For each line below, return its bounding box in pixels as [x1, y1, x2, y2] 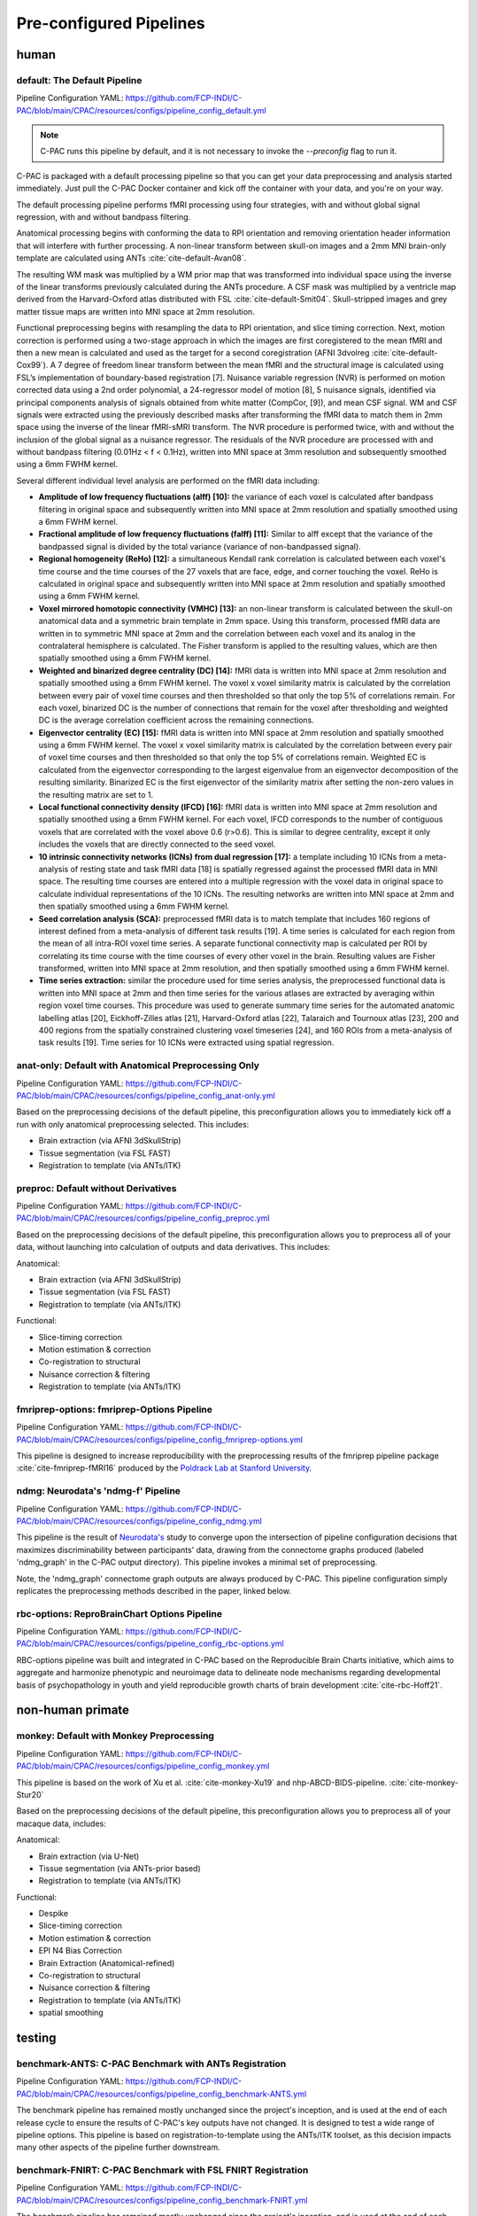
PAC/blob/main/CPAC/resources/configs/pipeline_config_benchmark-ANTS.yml [16, 2088, 307, 2099]
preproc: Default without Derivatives [16, 1182, 177, 1194]
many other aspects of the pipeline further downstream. [16, 2142, 220, 2153]
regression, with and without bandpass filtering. [16, 212, 191, 222]
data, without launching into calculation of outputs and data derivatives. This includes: [16, 1242, 331, 1252]
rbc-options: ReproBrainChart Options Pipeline [16, 1607, 223, 1619]
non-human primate [16, 1703, 130, 1718]
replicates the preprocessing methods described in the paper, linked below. [16, 1585, 292, 1596]
